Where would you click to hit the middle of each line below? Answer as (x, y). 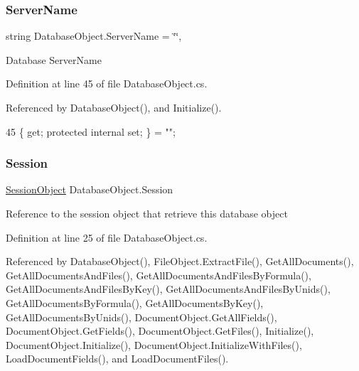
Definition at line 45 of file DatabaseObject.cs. (107, 84)
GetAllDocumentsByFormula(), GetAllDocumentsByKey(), (135, 302)
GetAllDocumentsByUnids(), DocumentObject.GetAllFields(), (141, 317)
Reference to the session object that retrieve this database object (147, 213)
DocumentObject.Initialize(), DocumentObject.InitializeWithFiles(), (154, 344)
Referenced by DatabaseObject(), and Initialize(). (114, 107)
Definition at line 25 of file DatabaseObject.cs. (107, 237)
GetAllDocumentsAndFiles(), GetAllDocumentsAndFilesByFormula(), (159, 275)
